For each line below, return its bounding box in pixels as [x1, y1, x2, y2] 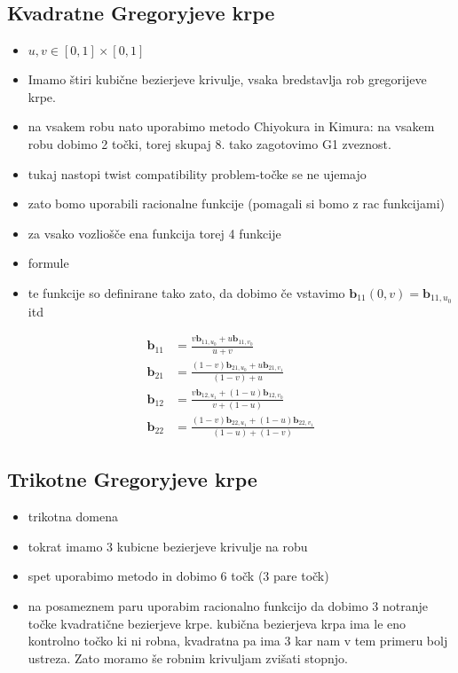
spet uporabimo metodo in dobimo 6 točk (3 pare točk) [28, 567, 329, 585]
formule [28, 254, 69, 272]
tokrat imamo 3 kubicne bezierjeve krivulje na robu [28, 536, 308, 555]
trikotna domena [28, 507, 118, 526]
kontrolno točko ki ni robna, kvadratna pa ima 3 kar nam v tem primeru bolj [28, 631, 448, 650]
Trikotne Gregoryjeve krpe [7, 466, 257, 493]
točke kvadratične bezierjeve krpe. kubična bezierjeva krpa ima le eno [28, 614, 407, 632]
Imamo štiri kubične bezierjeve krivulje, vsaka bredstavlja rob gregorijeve [28, 70, 427, 89]
